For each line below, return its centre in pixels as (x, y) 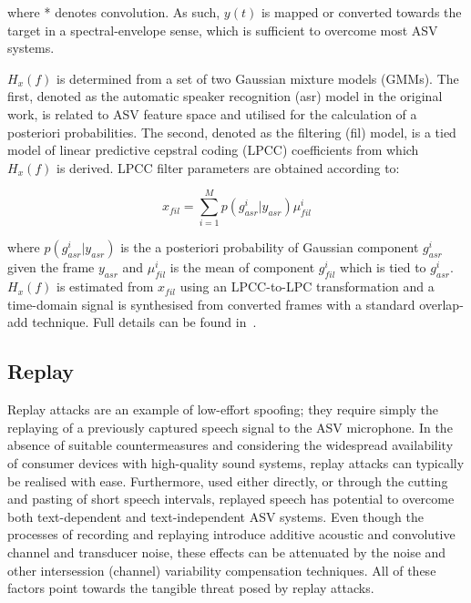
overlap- (441, 304)
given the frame (51, 267)
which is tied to (383, 267)
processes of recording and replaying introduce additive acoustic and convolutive (231, 534)
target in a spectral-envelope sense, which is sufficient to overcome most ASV (223, 30)
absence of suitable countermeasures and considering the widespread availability (230, 445)
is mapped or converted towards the (361, 12)
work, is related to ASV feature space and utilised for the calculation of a (212, 113)
